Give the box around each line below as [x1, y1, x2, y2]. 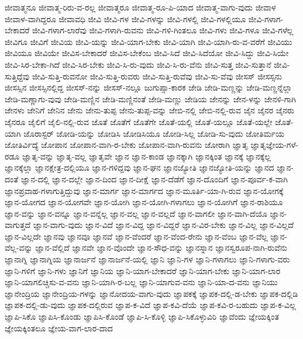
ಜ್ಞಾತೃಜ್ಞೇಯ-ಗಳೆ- [250, 139, 299, 151]
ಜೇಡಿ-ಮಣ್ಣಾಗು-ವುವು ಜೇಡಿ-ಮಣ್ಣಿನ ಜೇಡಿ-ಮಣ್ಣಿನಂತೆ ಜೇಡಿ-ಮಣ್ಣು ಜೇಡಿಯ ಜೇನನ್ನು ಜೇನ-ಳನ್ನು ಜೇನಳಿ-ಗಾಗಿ [5, 92, 296, 105]
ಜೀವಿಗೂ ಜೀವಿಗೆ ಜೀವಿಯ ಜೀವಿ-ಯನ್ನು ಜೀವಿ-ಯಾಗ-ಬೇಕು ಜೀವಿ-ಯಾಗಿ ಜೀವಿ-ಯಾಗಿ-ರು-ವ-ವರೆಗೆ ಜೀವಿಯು [5, 35, 292, 47]
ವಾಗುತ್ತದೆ [5, 219, 31, 231]
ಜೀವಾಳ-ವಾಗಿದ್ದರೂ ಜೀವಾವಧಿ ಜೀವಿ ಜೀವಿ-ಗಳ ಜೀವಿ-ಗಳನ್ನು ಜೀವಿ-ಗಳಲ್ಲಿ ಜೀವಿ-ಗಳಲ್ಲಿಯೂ [5, 12, 246, 25]
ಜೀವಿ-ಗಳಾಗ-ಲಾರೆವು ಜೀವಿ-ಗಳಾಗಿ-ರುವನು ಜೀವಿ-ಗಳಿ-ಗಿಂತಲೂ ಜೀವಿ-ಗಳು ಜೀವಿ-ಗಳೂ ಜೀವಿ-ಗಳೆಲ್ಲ [32, 24, 294, 36]
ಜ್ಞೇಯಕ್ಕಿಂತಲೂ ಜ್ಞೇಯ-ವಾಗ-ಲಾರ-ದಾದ [5, 321, 113, 334]
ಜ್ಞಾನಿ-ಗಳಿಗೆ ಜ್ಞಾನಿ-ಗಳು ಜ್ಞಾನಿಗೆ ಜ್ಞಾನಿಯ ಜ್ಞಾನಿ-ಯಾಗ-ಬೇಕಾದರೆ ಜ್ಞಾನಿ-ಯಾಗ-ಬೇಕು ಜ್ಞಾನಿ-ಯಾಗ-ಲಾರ [5, 264, 281, 276]
